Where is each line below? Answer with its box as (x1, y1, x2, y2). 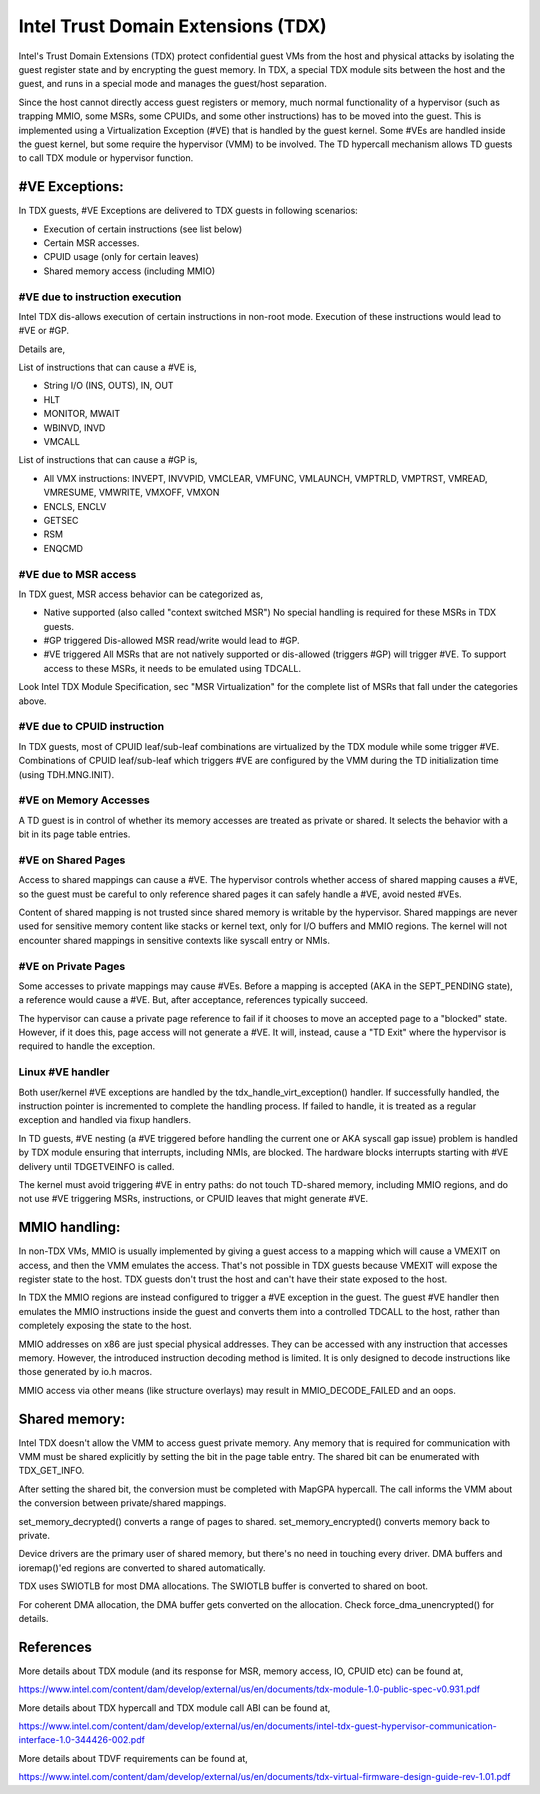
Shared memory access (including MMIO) (43, 265, 216, 277)
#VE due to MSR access (18, 567, 137, 581)
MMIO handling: (18, 1219, 121, 1236)
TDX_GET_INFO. (18, 1465, 85, 1477)
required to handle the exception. (18, 1040, 155, 1052)
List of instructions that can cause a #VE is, (18, 361, 197, 374)
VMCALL (43, 436, 80, 448)
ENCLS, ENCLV (43, 500, 107, 512)
